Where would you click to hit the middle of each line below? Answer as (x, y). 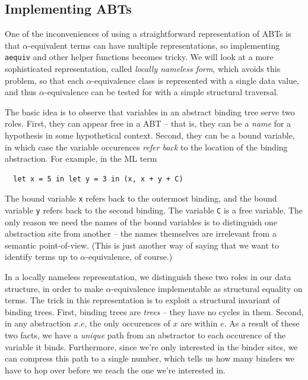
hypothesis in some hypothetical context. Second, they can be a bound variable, (150, 135)
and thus (21, 92)
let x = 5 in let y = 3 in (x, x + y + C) (98, 179)
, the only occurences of (127, 323)
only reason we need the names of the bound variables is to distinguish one (141, 222)
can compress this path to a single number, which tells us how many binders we (150, 358)
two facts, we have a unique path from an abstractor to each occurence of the (145, 335)
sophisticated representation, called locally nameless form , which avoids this (143, 69)
